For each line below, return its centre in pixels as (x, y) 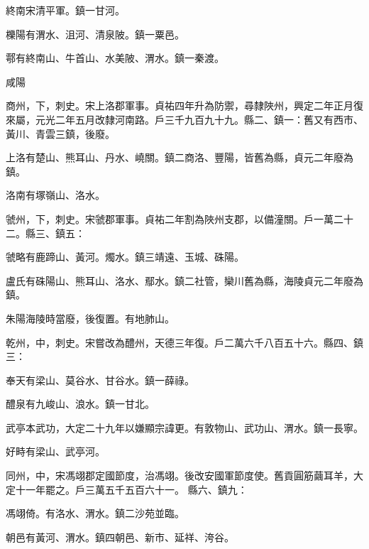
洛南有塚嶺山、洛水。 (55, 195)
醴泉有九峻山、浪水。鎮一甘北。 (80, 404)
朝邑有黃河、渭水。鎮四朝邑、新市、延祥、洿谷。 (120, 537)
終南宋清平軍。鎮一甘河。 (65, 10)
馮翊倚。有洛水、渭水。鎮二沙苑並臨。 (95, 513)
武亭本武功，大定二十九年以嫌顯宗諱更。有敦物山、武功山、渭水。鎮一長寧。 (184, 427)
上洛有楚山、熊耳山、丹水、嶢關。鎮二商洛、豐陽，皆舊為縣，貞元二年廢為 (180, 157)
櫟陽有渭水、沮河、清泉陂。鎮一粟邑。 (95, 34)
